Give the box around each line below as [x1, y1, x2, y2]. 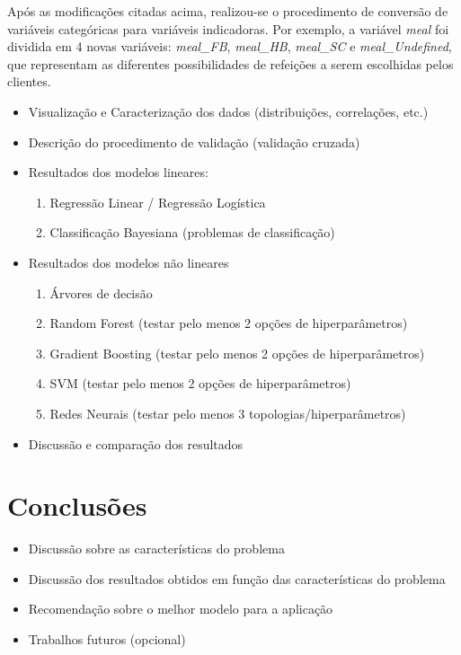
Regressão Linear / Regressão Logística [49, 192, 266, 211]
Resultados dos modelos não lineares [28, 252, 229, 271]
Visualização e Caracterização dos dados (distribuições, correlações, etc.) [28, 102, 429, 120]
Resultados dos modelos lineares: [28, 163, 208, 181]
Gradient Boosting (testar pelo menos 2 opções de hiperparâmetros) [49, 343, 425, 362]
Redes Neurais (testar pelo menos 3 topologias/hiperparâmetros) [49, 403, 406, 422]
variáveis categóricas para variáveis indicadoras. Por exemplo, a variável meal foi [7, 19, 449, 38]
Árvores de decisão [49, 283, 153, 302]
